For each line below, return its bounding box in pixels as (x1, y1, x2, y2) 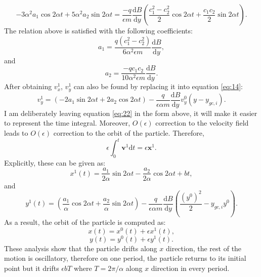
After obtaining (4, 81, 52, 92)
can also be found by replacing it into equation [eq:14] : (73, 81, 243, 92)
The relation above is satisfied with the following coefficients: (4, 25, 193, 35)
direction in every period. (151, 263, 230, 273)
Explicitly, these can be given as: (4, 157, 106, 168)
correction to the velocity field (155, 117, 249, 128)
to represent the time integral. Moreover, (4, 117, 130, 128)
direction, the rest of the (165, 243, 242, 253)
